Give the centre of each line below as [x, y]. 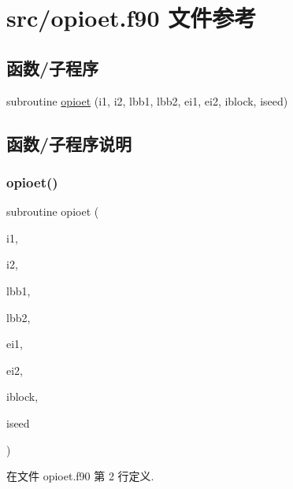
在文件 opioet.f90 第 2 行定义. [80, 476]
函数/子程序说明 [69, 143]
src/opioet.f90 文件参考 [132, 18]
